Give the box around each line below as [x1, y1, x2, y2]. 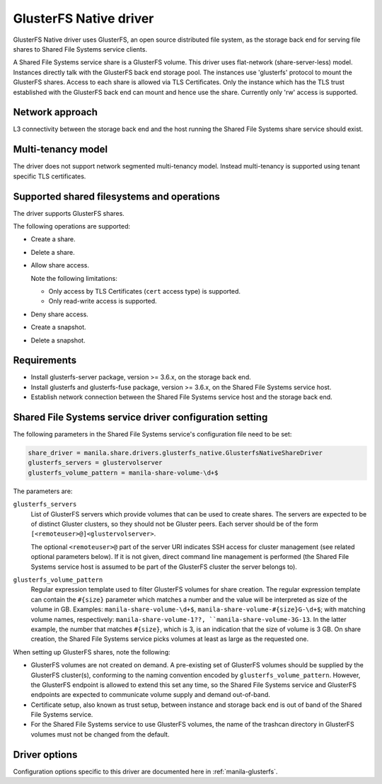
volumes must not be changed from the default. [30, 730, 170, 739]
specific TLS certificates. [13, 172, 86, 180]
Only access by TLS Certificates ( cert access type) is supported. [48, 287, 241, 295]
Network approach [13, 106, 98, 118]
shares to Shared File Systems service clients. [13, 45, 148, 53]
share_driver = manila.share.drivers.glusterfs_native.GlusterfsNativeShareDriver [28, 449, 323, 457]
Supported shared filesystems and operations [13, 190, 221, 202]
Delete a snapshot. [30, 336, 86, 345]
